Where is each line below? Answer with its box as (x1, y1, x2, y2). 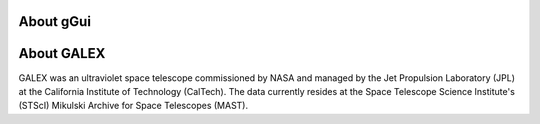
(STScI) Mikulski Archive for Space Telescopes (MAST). (18, 100, 249, 112)
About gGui (18, 13, 92, 30)
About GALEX (18, 45, 106, 62)
